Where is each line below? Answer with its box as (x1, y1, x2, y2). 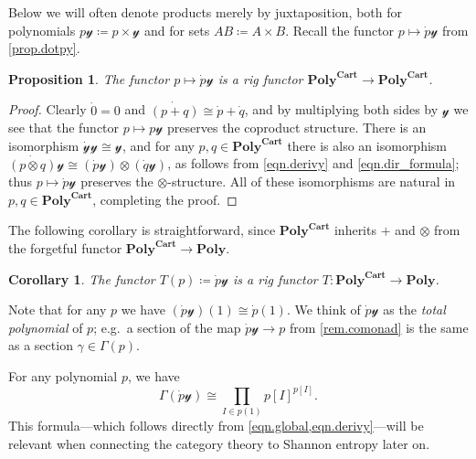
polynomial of (8, 317, 83, 336)
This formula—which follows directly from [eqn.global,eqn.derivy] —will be (8, 416, 424, 435)
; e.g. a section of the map (93, 317, 241, 336)
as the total (383, 300, 446, 319)
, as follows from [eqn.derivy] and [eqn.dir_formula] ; (167, 154, 460, 173)
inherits (333, 220, 376, 240)
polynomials (8, 20, 76, 39)
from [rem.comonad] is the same (289, 317, 469, 336)
